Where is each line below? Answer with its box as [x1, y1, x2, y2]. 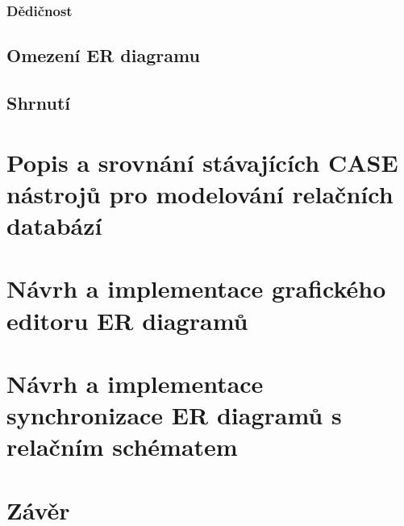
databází [6, 208, 102, 241]
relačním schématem [6, 430, 238, 463]
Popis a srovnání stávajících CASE [6, 145, 398, 178]
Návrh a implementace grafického [6, 272, 386, 305]
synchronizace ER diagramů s [6, 399, 342, 432]
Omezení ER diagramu [6, 43, 200, 68]
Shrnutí [6, 90, 71, 115]
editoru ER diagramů [6, 303, 248, 336]
